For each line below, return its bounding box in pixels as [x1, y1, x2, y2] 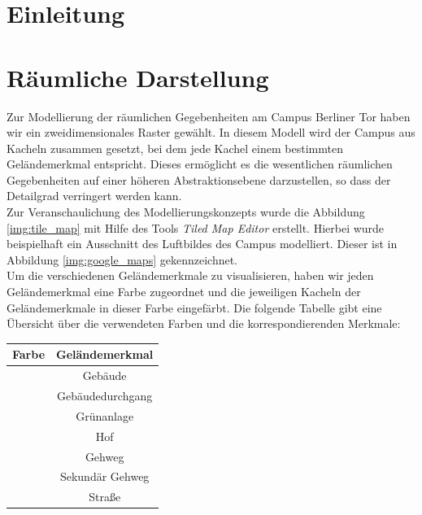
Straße [89, 488, 121, 505]
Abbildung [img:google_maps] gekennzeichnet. [7, 251, 238, 268]
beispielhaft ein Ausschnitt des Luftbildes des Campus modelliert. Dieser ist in [7, 235, 398, 252]
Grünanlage [76, 407, 134, 424]
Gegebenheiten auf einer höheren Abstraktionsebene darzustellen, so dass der [7, 171, 391, 188]
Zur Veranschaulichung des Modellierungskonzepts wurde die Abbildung [7, 203, 365, 220]
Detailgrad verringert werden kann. [7, 187, 182, 204]
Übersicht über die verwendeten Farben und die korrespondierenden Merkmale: [7, 315, 401, 332]
